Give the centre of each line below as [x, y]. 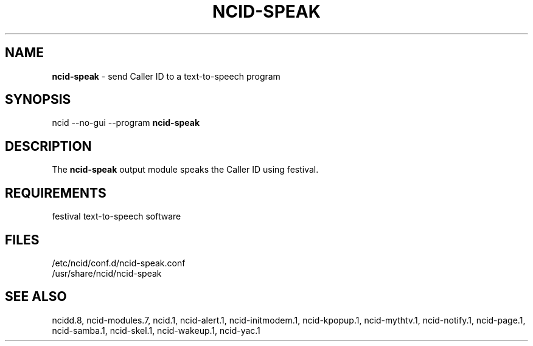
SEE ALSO [36, 297]
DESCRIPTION [48, 146]
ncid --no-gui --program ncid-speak [126, 123]
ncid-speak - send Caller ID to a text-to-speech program [166, 76]
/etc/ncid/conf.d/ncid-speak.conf [119, 263]
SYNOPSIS [38, 100]
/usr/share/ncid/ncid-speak [107, 273]
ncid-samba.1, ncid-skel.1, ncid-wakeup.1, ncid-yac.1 [156, 330]
